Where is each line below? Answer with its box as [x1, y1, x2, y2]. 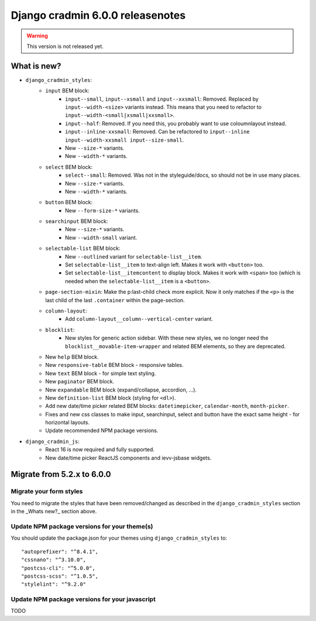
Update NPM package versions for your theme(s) [11, 522, 153, 530]
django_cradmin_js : [25, 438, 80, 445]
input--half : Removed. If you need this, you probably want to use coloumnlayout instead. [65, 120, 287, 127]
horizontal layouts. [45, 419, 90, 426]
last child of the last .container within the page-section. [45, 296, 185, 304]
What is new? [11, 61, 61, 71]
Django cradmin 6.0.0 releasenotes [11, 9, 186, 22]
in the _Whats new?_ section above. [11, 508, 97, 515]
